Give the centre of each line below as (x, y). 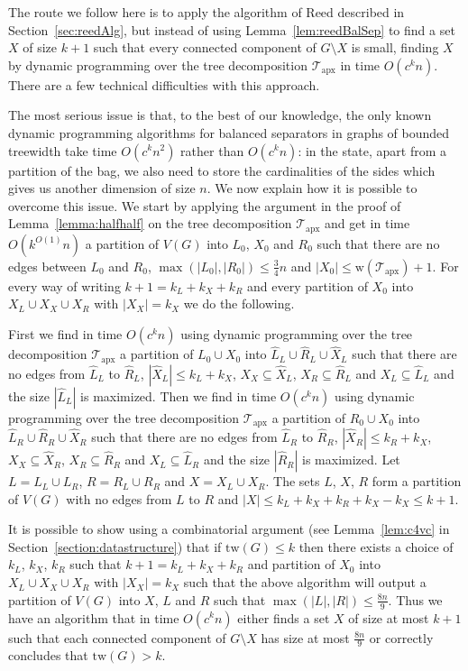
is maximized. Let (351, 460)
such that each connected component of (117, 637)
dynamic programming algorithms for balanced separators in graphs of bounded (229, 132)
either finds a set (284, 617)
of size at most (389, 617)
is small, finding (395, 47)
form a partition (417, 481)
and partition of (291, 564)
